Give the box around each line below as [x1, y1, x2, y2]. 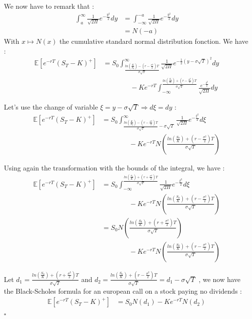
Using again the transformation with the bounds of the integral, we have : [4, 162, 225, 172]
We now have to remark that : [4, 1, 94, 11]
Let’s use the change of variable [4, 102, 98, 112]
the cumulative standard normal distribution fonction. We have [59, 36, 249, 46]
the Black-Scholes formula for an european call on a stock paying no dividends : [4, 285, 242, 296]
